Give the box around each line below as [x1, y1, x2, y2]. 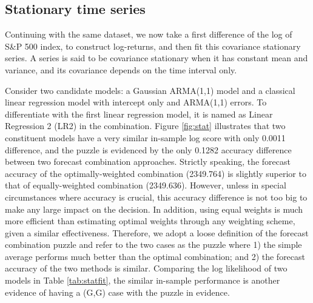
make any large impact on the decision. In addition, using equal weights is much [5, 202, 303, 215]
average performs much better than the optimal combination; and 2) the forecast [5, 250, 306, 262]
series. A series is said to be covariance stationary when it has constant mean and [5, 52, 308, 64]
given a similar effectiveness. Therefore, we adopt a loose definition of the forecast [5, 226, 309, 239]
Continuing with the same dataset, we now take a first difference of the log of [5, 28, 292, 41]
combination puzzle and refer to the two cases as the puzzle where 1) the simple [5, 238, 302, 251]
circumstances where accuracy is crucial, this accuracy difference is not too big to [5, 190, 308, 203]
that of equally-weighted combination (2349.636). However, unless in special [5, 179, 286, 191]
